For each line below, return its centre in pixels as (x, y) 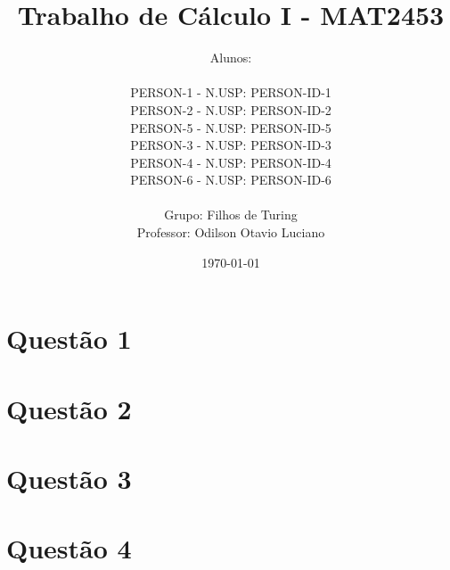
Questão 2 (69, 408)
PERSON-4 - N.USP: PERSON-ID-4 (231, 162)
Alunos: (231, 58)
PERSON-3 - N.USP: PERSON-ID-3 (231, 145)
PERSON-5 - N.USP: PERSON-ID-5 (231, 127)
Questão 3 (69, 478)
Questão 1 (69, 339)
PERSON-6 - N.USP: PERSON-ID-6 (231, 180)
